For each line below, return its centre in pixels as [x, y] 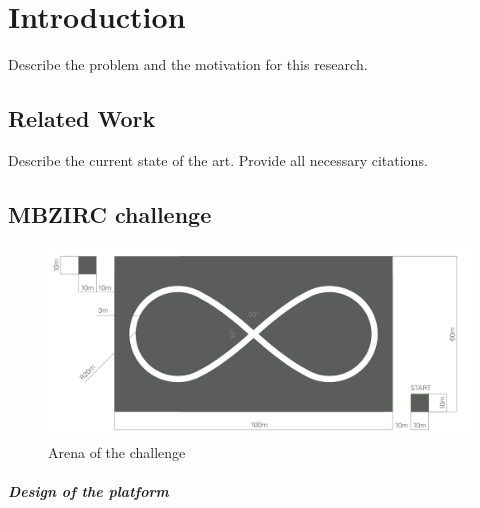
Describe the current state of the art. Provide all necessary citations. [218, 159]
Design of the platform [88, 491]
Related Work [82, 118]
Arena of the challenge [117, 452]
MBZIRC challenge [110, 213]
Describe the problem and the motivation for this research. [188, 64]
